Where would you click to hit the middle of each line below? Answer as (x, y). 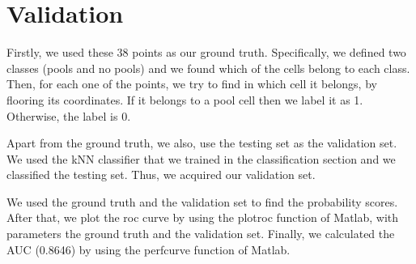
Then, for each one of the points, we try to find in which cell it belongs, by (192, 84)
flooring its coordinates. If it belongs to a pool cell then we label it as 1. (185, 99)
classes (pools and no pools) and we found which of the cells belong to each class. (208, 68)
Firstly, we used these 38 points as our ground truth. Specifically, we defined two (206, 52)
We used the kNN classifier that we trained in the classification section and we (201, 158)
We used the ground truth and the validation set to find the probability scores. (202, 201)
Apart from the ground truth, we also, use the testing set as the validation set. (202, 143)
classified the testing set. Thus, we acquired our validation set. (161, 175)
